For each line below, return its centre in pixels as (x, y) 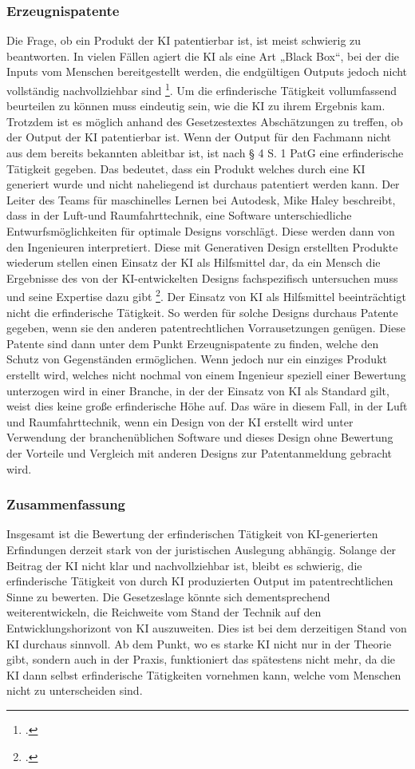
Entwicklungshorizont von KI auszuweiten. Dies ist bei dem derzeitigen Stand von (207, 627)
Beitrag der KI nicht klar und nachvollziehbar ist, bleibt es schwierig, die (184, 565)
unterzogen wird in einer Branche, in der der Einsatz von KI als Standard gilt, (198, 390)
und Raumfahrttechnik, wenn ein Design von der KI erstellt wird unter (180, 421)
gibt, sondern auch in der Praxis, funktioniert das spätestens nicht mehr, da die (201, 659)
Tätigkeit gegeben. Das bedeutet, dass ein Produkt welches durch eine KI (186, 168)
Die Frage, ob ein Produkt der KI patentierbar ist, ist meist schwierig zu (184, 40)
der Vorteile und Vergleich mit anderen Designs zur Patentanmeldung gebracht (200, 452)
